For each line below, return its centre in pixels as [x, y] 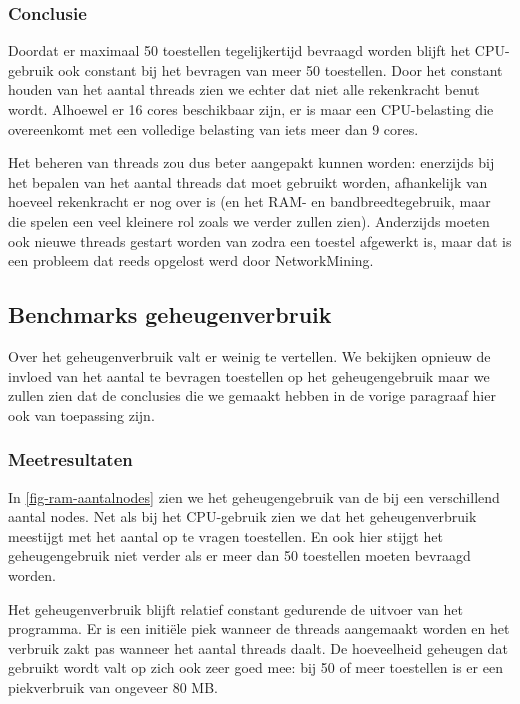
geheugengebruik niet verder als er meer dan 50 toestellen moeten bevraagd [239, 555]
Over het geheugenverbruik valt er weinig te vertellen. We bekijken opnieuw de [249, 355]
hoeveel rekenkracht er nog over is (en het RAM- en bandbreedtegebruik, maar [249, 201]
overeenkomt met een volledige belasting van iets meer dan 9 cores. [213, 128]
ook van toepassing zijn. [81, 414]
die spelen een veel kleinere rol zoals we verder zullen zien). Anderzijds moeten [249, 220]
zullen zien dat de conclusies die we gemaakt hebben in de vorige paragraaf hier [252, 395]
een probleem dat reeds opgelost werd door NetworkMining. [191, 260]
